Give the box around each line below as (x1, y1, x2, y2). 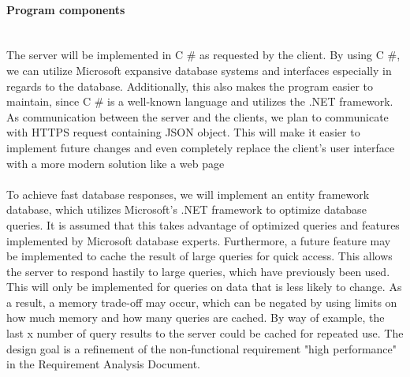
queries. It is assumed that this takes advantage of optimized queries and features (6, 216, 400, 233)
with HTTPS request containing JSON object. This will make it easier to (6, 124, 360, 140)
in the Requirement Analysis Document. (6, 356, 200, 372)
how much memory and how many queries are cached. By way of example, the (6, 309, 385, 326)
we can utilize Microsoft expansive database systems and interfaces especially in (6, 62, 392, 78)
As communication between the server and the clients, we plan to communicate (6, 108, 389, 125)
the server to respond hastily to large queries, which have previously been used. (6, 263, 390, 279)
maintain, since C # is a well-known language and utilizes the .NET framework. (6, 93, 393, 110)
